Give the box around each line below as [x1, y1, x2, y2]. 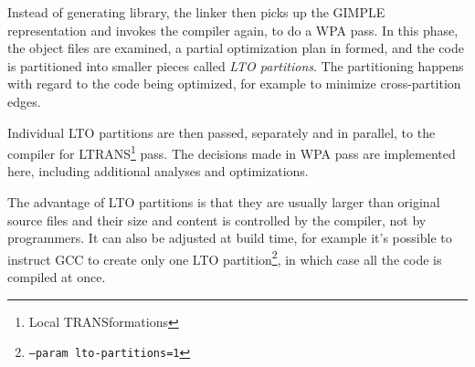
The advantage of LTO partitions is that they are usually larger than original [7, 193, 440, 211]
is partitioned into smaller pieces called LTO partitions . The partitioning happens [7, 56, 464, 75]
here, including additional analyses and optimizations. [7, 162, 309, 181]
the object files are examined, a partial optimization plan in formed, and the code [7, 38, 464, 58]
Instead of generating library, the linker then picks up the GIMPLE [7, 3, 385, 21]
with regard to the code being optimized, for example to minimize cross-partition [7, 74, 461, 93]
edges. [7, 91, 41, 110]
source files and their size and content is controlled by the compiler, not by [7, 210, 427, 229]
